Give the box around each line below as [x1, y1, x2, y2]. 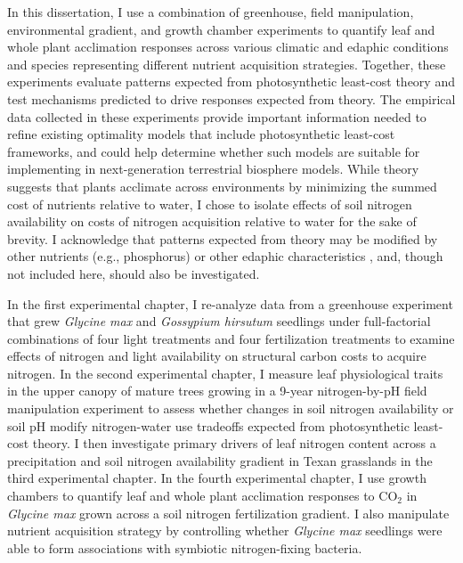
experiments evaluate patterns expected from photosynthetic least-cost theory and [7, 72, 455, 91]
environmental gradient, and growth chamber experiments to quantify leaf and [7, 20, 435, 38]
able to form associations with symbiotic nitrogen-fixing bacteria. [7, 538, 362, 557]
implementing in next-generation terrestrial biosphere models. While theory [7, 159, 419, 178]
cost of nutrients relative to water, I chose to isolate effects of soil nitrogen [7, 194, 412, 213]
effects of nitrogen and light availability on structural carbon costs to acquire [7, 347, 426, 365]
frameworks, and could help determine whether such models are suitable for [7, 142, 420, 160]
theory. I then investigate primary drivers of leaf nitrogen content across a [32, 434, 436, 453]
